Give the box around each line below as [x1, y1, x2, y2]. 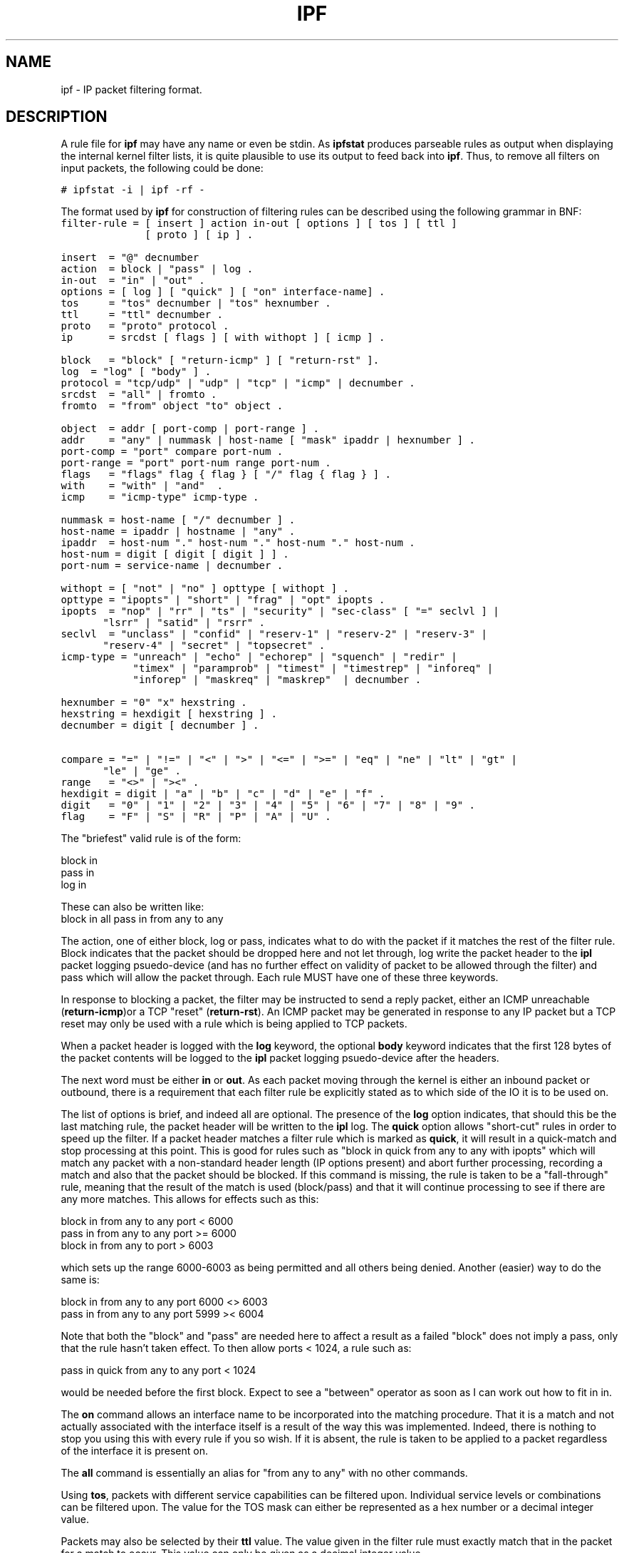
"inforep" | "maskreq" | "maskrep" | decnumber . [132, 674, 422, 686]
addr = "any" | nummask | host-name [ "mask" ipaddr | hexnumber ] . [61, 434, 475, 446]
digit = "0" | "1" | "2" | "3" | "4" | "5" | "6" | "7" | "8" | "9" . [61, 799, 475, 811]
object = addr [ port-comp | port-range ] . [61, 423, 319, 435]
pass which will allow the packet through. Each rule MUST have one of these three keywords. [61, 971, 499, 984]
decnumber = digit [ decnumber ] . [61, 719, 259, 732]
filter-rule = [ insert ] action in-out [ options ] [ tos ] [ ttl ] [61, 217, 457, 230]
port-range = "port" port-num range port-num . [61, 457, 331, 469]
